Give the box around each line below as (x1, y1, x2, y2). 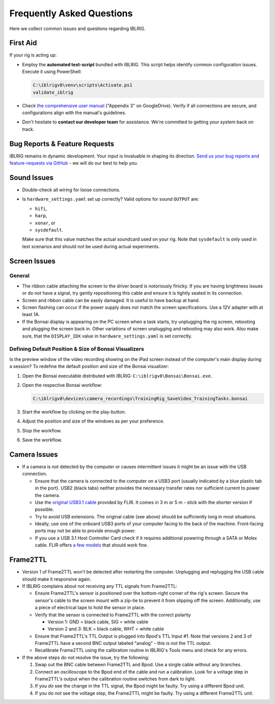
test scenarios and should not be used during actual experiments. (22, 243, 160, 249)
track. (22, 126, 35, 132)
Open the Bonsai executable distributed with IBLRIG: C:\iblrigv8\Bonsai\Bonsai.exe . (22, 373, 212, 379)
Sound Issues (9, 173, 53, 182)
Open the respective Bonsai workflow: (22, 382, 102, 388)
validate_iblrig (33, 89, 74, 95)
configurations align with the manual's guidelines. (22, 110, 127, 116)
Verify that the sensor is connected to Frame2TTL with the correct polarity (35, 612, 191, 618)
